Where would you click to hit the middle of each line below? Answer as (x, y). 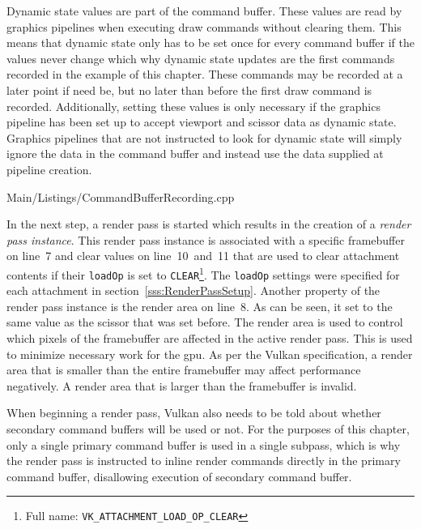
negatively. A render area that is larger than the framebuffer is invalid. (182, 385)
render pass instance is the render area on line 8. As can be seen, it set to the (200, 306)
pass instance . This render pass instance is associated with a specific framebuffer (206, 239)
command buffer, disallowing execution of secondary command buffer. (179, 476)
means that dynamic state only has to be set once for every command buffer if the (210, 43)
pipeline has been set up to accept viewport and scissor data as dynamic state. (202, 122)
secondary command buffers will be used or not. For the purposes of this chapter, (208, 428)
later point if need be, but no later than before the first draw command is (189, 90)
